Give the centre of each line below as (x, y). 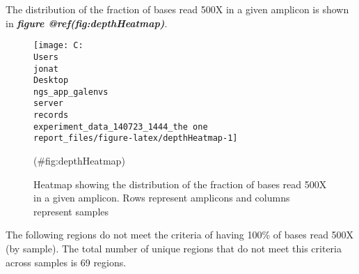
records (51, 115)
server (48, 104)
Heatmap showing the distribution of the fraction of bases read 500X (180, 184)
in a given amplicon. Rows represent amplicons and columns (162, 198)
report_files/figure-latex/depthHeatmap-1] (136, 138)
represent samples (71, 211)
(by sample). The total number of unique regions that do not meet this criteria (174, 249)
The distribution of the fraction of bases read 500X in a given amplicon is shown (177, 9)
